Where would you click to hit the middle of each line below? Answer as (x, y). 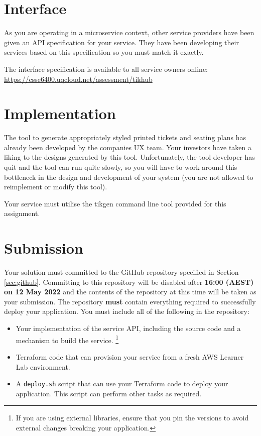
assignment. (22, 213)
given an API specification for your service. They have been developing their (121, 42)
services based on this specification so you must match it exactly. (104, 52)
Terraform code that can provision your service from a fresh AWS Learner (130, 356)
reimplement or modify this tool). (56, 187)
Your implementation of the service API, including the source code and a (128, 328)
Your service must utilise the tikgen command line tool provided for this (115, 203)
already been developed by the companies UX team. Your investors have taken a (128, 147)
